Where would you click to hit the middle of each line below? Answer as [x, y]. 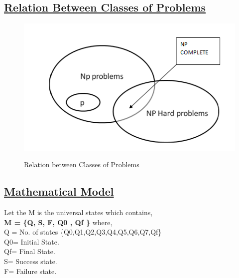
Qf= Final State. [30, 251]
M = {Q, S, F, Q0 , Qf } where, [58, 222]
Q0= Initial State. [32, 241]
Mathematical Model [59, 191]
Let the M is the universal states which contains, [78, 212]
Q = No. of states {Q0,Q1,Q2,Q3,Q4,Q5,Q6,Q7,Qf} [83, 232]
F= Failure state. [30, 271]
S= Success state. [31, 261]
